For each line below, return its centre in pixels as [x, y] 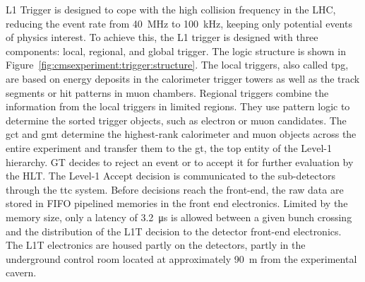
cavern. [21, 272]
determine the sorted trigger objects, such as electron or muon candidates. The [176, 120]
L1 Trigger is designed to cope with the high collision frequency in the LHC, [171, 9]
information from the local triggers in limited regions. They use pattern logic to [178, 106]
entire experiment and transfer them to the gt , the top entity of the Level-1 [169, 147]
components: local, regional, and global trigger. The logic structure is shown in [176, 51]
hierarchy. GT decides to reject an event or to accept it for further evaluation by [180, 161]
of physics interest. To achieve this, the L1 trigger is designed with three [162, 37]
